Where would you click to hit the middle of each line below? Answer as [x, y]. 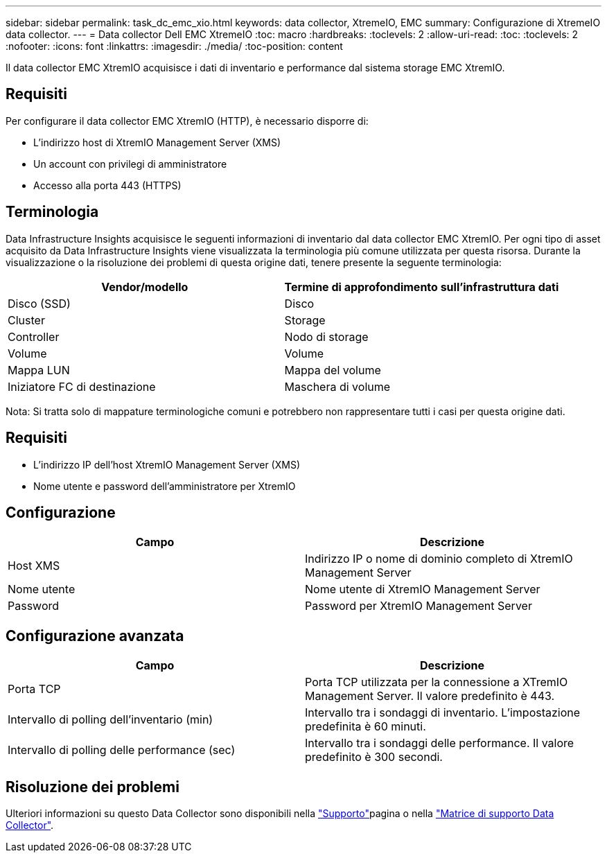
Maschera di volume [337, 386]
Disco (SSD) [39, 303]
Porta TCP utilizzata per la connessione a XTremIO [437, 682]
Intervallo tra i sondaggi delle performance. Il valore [440, 743]
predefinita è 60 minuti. [366, 727]
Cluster [26, 320]
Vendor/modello [145, 287]
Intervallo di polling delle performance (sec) [122, 750]
